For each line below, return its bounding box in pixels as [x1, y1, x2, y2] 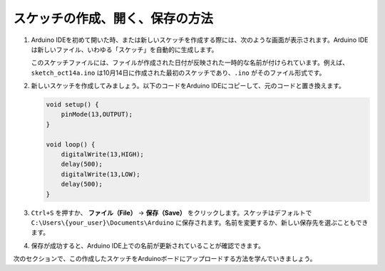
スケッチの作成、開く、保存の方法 [13, 11, 214, 26]
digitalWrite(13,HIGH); [61, 150, 144, 159]
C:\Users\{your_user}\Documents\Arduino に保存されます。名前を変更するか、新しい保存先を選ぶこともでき [31, 218, 369, 227]
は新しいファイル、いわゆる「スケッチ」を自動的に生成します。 [31, 45, 218, 53]
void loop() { [46, 140, 96, 149]
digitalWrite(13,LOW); [61, 170, 140, 178]
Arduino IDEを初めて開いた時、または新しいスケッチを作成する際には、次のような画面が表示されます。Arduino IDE [31, 36, 369, 44]
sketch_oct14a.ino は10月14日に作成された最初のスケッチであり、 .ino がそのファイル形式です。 [31, 68, 326, 77]
